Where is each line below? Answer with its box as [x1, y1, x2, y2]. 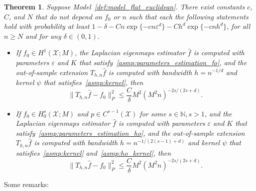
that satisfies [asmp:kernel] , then [43, 77, 143, 88]
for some [139, 108, 166, 118]
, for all [227, 21, 251, 31]
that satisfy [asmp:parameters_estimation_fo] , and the [79, 57, 247, 67]
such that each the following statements [129, 11, 249, 21]
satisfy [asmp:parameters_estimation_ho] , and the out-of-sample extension [15, 127, 245, 138]
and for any [25, 30, 61, 41]
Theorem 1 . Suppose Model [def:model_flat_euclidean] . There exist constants [4, 1, 245, 11]
